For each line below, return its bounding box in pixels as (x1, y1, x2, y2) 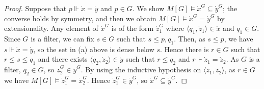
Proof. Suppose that (4, 3, 67, 13)
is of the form (111, 23, 154, 33)
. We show (132, 3, 165, 13)
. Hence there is (160, 43, 209, 54)
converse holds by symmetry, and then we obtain (4, 13, 156, 23)
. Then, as (174, 33, 205, 43)
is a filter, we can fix (31, 33, 94, 43)
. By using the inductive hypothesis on (81, 64, 201, 75)
